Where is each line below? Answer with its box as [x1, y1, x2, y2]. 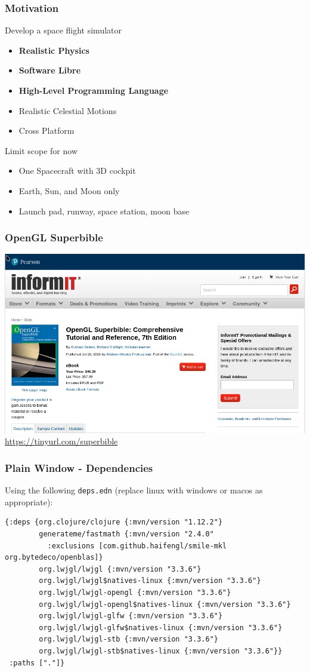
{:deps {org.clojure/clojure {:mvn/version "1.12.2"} [5, 518, 223, 527]
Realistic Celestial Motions [18, 104, 117, 116]
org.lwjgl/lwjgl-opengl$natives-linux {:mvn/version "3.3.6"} [39, 600, 291, 609]
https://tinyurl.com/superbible [5, 435, 118, 447]
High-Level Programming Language [18, 84, 169, 96]
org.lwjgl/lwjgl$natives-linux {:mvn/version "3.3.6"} [39, 576, 261, 585]
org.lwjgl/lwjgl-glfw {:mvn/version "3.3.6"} [39, 612, 223, 621]
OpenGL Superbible [5, 230, 103, 245]
